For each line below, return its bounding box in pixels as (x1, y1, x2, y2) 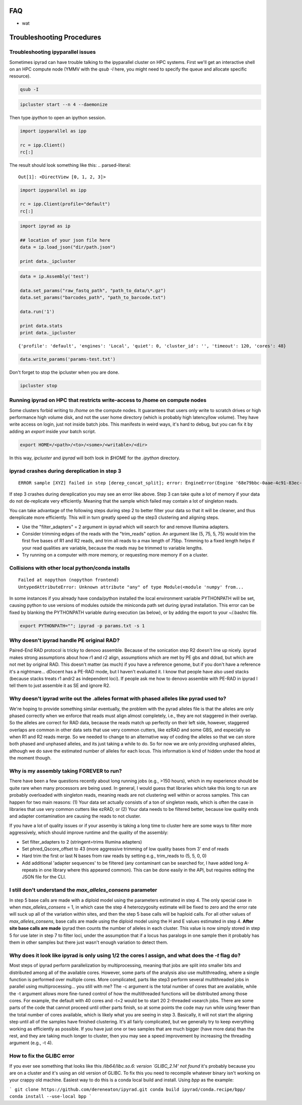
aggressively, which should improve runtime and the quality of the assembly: (9, 830, 169, 836)
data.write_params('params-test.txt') (20, 356, 116, 362)
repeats (22, 867, 38, 873)
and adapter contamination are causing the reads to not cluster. (9, 813, 141, 819)
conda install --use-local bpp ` (9, 1093, 92, 1099)
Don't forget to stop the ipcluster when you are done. (9, 369, 120, 375)
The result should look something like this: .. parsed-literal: (9, 162, 131, 168)
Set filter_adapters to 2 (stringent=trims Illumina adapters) (22, 839, 142, 845)
